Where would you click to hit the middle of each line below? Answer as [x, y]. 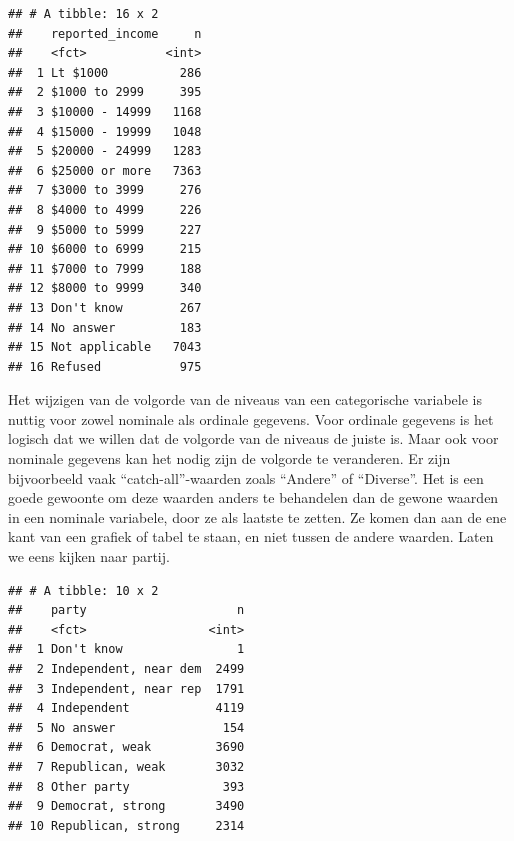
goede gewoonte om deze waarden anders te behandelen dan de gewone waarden [253, 497]
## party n [126, 610]
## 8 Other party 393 [126, 786]
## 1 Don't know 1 [126, 649]
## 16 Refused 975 [105, 366]
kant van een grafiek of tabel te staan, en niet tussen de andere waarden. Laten [251, 536]
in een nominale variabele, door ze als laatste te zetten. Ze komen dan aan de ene [257, 516]
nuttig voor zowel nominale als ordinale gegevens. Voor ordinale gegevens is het [251, 418]
